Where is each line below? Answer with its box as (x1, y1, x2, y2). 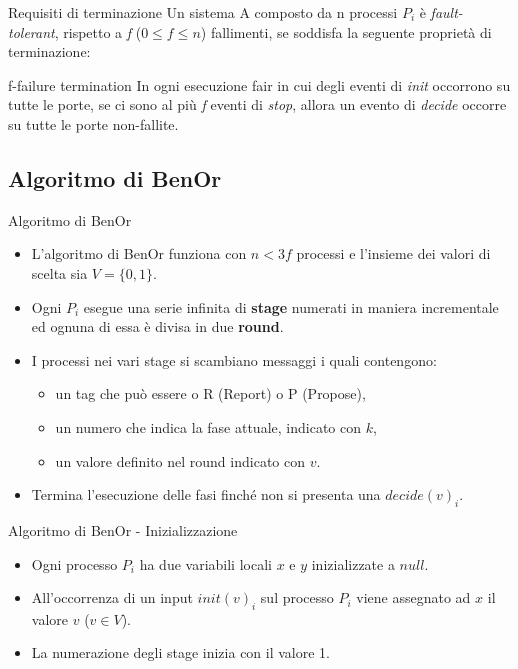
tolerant (8, 21, 55, 42)
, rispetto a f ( (54, 21, 142, 42)
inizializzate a (311, 553, 395, 574)
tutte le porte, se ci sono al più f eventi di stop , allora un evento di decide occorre (8, 94, 507, 115)
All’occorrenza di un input (31, 587, 193, 608)
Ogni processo (31, 553, 118, 574)
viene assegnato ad (356, 587, 471, 608)
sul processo (260, 587, 334, 608)
